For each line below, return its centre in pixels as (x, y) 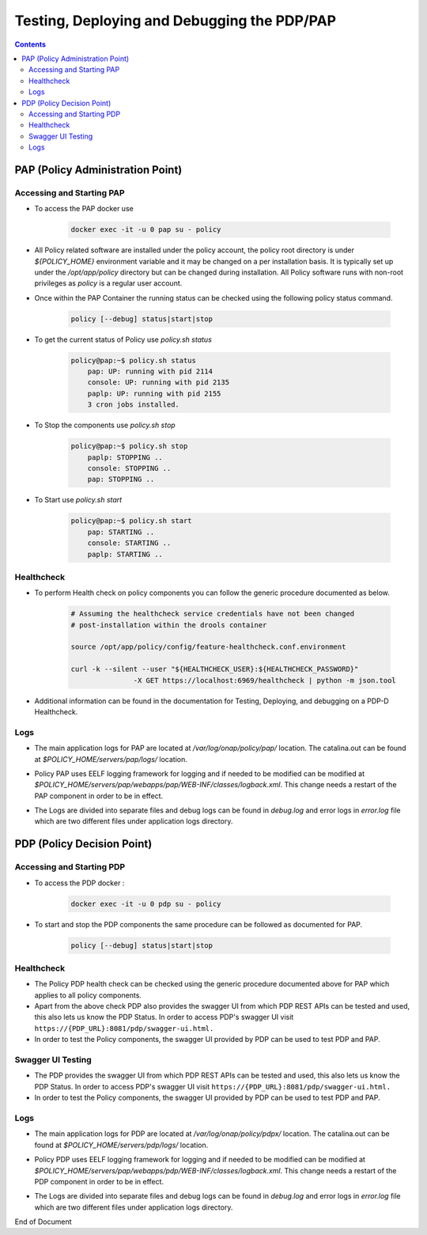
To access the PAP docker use (84, 209)
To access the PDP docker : (79, 883)
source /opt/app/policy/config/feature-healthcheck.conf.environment (208, 647)
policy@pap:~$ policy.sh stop (129, 446)
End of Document (43, 1222)
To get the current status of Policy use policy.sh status (123, 339)
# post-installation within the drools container (169, 625)
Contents (30, 44)
